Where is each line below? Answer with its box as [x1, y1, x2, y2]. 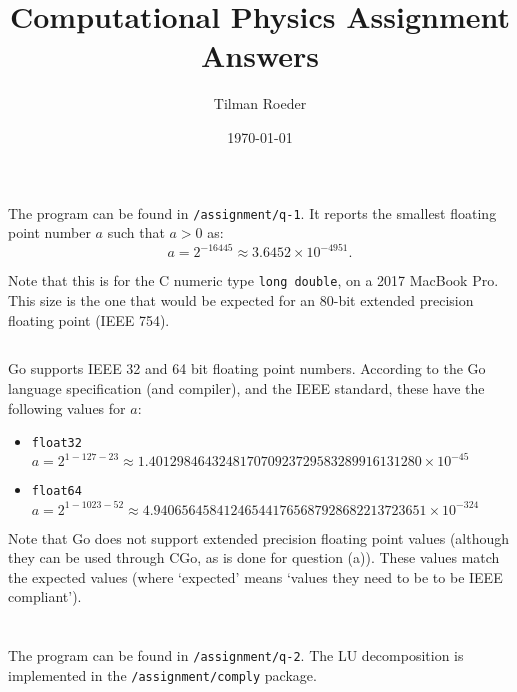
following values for [8, 397, 126, 418]
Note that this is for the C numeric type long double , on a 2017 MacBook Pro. [8, 270, 499, 291]
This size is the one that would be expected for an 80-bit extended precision [8, 289, 474, 310]
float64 [31, 484, 82, 499]
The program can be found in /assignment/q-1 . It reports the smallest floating [8, 202, 497, 223]
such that [107, 222, 165, 243]
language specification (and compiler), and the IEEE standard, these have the [8, 378, 485, 399]
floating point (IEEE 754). [8, 309, 170, 330]
